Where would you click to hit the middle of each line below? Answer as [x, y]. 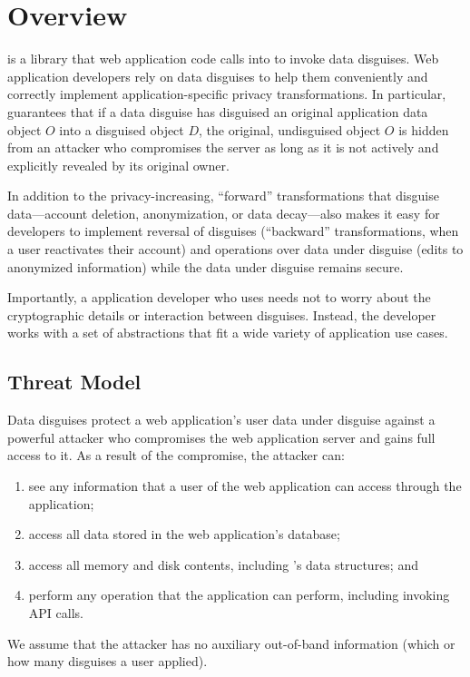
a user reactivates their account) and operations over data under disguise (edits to [235, 249]
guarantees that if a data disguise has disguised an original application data [218, 111]
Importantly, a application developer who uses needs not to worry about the [219, 297]
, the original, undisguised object [290, 129]
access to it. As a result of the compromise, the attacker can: [176, 455]
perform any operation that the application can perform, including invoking [239, 595]
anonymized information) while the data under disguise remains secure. [206, 266]
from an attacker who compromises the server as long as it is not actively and [223, 147]
